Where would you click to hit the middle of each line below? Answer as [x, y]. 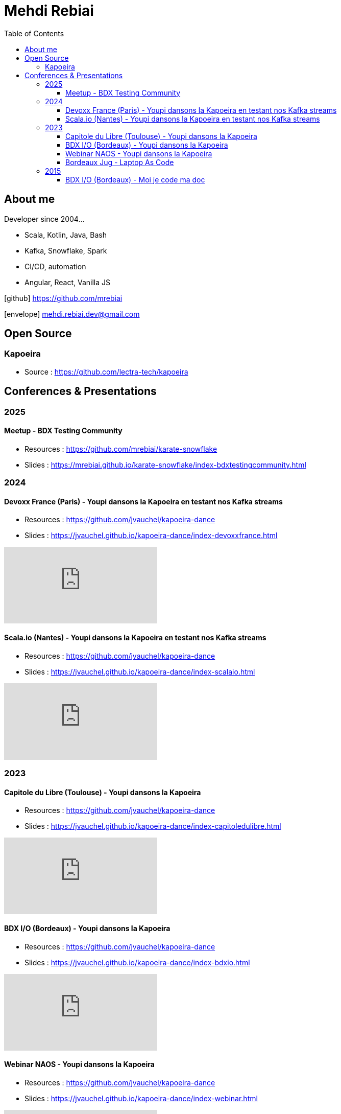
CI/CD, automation [55, 266]
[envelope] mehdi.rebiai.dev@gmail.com [72, 314]
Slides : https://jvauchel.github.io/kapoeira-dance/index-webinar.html [141, 1098]
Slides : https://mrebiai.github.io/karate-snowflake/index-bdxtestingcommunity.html [165, 465]
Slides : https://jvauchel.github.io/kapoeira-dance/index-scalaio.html [140, 671]
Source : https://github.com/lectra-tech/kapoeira [106, 372]
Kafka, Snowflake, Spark [66, 250]
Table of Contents [34, 33]
